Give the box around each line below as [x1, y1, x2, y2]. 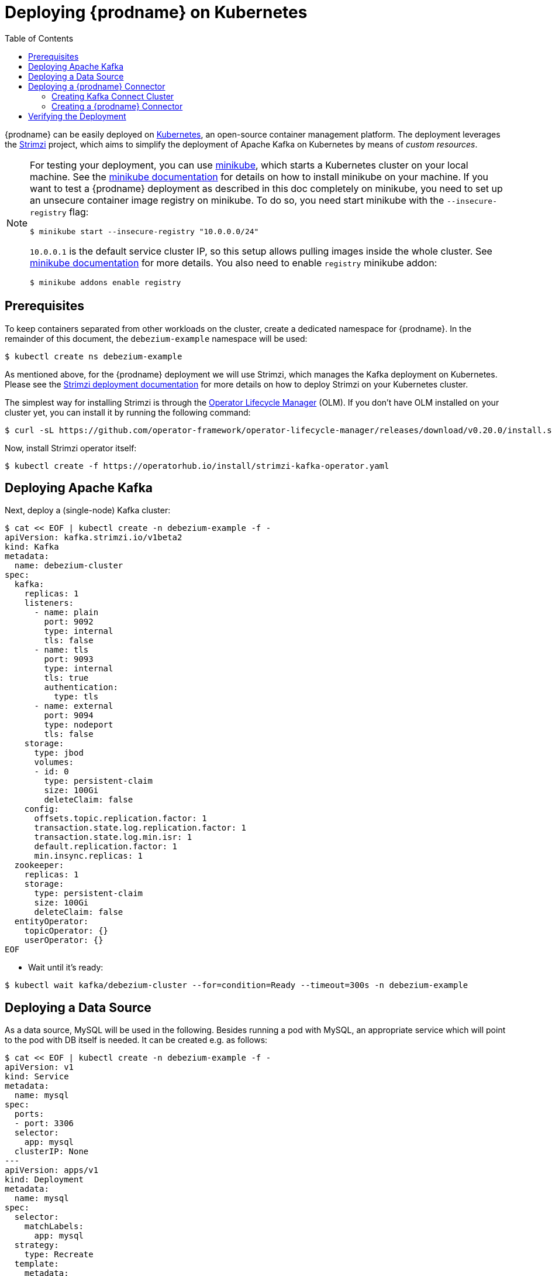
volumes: [34, 757, 74, 767]
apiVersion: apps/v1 [5, 1165, 99, 1175]
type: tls [54, 692, 99, 702]
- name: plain [34, 608, 99, 618]
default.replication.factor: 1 [34, 842, 178, 852]
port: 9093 [44, 654, 94, 664]
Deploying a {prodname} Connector [28, 81, 165, 91]
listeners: [24, 598, 74, 608]
